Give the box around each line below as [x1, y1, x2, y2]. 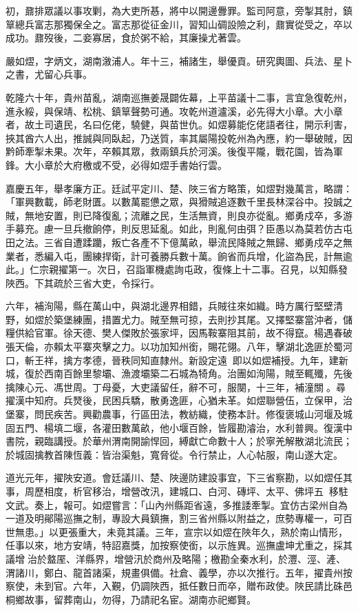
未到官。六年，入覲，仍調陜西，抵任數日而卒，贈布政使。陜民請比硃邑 [34, 579, 352, 593]
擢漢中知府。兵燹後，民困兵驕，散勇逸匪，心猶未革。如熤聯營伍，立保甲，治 [6, 393, 352, 408]
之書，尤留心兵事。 [6, 67, 92, 81]
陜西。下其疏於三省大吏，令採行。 [6, 275, 160, 290]
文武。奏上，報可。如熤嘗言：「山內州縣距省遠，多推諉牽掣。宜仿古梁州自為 [6, 497, 348, 512]
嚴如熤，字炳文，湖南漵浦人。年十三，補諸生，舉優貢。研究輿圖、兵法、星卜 [6, 53, 352, 68]
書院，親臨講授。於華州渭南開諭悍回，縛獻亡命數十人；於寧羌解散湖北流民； [6, 434, 352, 448]
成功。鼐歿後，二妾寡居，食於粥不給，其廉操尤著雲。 [6, 30, 246, 45]
